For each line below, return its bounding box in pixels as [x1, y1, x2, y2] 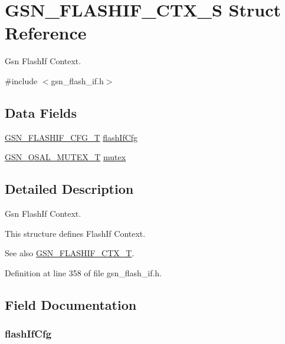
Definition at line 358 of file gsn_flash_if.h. [5, 266, 162, 279]
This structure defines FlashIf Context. [5, 227, 146, 239]
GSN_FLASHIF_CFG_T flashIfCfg [5, 131, 138, 143]
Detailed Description [5, 180, 134, 198]
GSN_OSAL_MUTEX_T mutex [5, 151, 126, 163]
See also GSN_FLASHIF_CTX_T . [5, 247, 135, 259]
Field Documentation [5, 295, 137, 313]
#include [5, 74, 38, 87]
